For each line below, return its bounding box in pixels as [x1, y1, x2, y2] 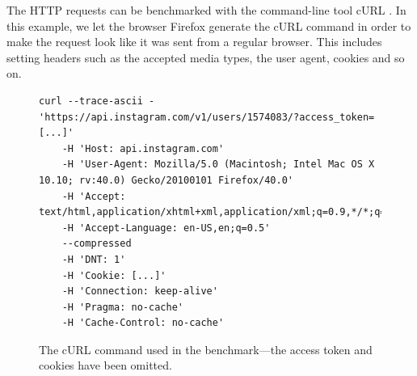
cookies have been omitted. [39, 357, 172, 374]
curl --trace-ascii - [39, 95, 155, 107]
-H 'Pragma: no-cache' [61, 301, 183, 313]
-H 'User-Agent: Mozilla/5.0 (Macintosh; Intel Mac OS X [61, 158, 375, 171]
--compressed [61, 238, 132, 250]
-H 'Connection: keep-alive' [61, 285, 218, 298]
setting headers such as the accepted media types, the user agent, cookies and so [6, 49, 405, 65]
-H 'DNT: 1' [61, 253, 126, 265]
